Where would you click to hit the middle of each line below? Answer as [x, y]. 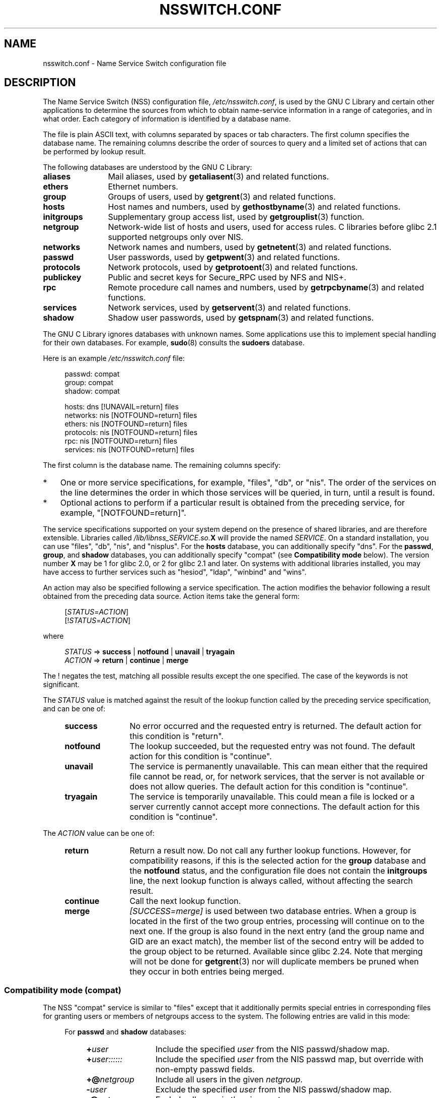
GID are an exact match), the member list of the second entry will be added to [277, 941]
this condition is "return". [176, 736]
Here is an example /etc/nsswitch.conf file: [114, 358]
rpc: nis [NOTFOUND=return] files [121, 441]
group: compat [89, 383]
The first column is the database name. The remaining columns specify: [162, 465]
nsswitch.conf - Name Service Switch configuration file [135, 63]
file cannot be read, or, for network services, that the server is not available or [277, 777]
